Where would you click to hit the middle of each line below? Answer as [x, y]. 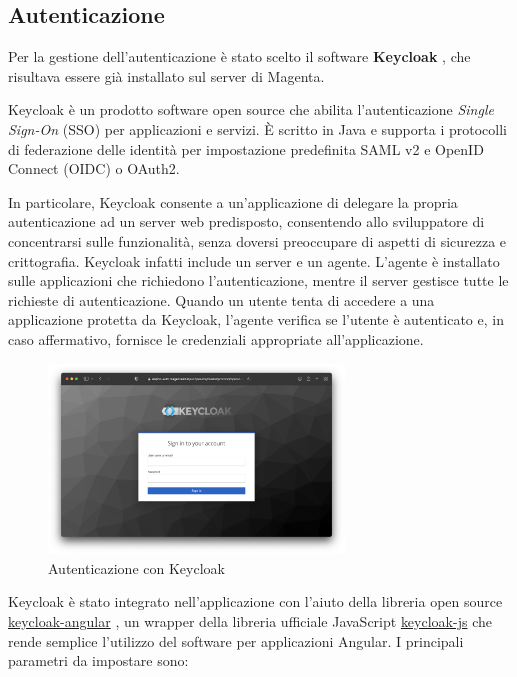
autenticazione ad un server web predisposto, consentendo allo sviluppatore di [246, 221]
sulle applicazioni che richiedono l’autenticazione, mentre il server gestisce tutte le [258, 280]
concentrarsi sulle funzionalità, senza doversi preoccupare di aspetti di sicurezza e [257, 240]
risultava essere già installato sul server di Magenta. [166, 75]
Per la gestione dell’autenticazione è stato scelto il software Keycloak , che [239, 56]
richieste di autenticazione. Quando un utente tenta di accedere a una [221, 299]
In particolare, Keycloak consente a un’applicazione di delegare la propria [233, 201]
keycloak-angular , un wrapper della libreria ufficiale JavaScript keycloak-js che [250, 621]
